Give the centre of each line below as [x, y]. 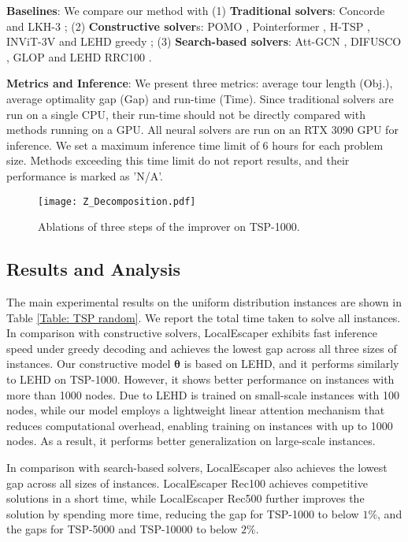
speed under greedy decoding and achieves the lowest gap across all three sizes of [202, 348]
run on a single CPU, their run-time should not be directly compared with [186, 114]
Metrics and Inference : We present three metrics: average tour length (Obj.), [200, 83]
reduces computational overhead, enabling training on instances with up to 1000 [200, 425]
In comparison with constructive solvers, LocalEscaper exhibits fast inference [192, 333]
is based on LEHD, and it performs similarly [291, 364]
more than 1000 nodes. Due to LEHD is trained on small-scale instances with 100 [203, 394]
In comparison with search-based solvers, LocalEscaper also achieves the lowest [197, 467]
